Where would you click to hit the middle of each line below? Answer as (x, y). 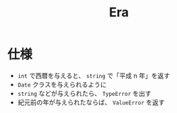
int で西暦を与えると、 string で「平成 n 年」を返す (94, 75)
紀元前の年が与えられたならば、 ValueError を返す (91, 102)
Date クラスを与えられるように (62, 84)
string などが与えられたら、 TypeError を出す (84, 93)
